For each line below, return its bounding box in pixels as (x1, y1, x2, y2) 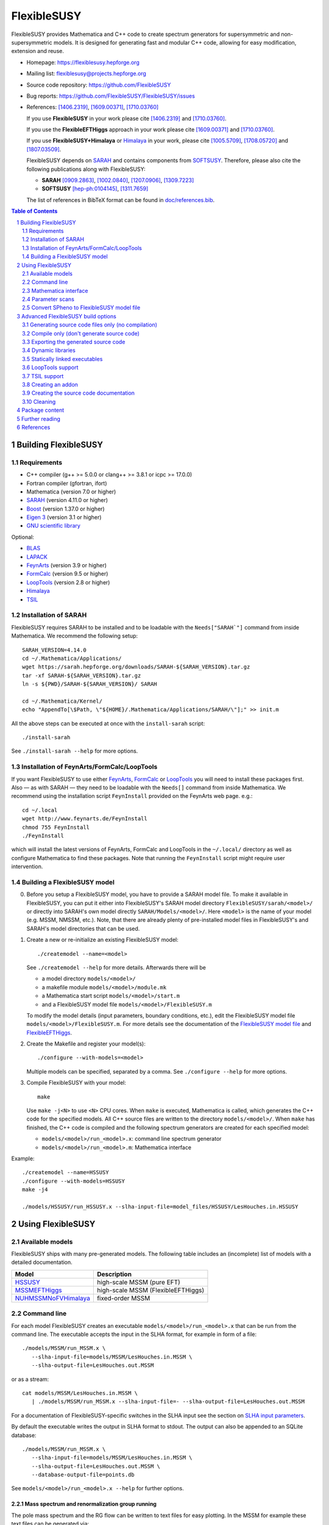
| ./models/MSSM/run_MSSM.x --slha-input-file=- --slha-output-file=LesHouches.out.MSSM (31, 1398, 305, 1405)
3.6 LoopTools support (22, 364, 79, 371)
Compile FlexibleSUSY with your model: (26, 1079, 126, 1086)
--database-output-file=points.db (31, 1471, 135, 1479)
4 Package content (16, 406, 65, 414)
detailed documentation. (11, 1258, 73, 1266)
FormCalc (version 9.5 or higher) (26, 570, 108, 578)
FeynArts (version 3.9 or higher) (26, 562, 107, 569)
